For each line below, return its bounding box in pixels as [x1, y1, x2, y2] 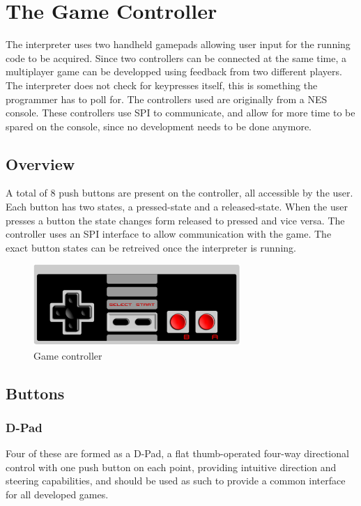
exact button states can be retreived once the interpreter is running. [6, 240, 296, 254]
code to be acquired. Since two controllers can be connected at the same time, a [6, 50, 347, 65]
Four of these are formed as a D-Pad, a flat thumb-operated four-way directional [6, 446, 349, 461]
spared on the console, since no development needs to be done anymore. [6, 118, 312, 133]
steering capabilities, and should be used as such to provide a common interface [6, 473, 346, 488]
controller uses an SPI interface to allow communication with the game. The [6, 227, 332, 241]
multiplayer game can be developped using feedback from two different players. [6, 64, 342, 79]
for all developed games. [6, 486, 109, 501]
